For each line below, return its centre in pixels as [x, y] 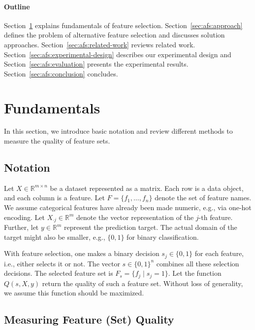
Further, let [21, 227]
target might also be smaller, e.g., [55, 237]
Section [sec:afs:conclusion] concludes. [61, 73]
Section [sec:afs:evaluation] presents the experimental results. [96, 64]
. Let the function [195, 273]
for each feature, [219, 253]
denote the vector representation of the [135, 217]
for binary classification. [163, 237]
